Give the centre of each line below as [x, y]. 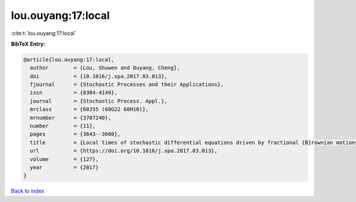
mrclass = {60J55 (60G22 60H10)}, [89, 109]
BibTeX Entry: [28, 44]
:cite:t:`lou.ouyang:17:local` [44, 33]
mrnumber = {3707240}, [71, 118]
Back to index [28, 191]
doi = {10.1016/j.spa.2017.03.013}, [99, 76]
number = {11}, [63, 126]
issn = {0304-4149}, [74, 93]
